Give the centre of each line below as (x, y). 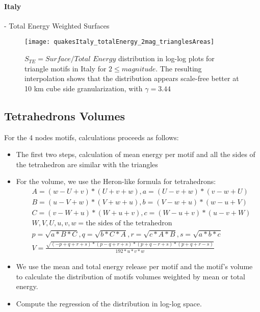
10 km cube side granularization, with (84, 88)
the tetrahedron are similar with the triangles (87, 164)
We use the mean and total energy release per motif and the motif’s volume (134, 266)
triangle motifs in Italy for (66, 68)
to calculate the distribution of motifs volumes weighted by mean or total (131, 276)
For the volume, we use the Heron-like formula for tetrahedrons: (116, 181)
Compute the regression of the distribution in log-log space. (109, 303)
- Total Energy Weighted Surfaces (57, 25)
